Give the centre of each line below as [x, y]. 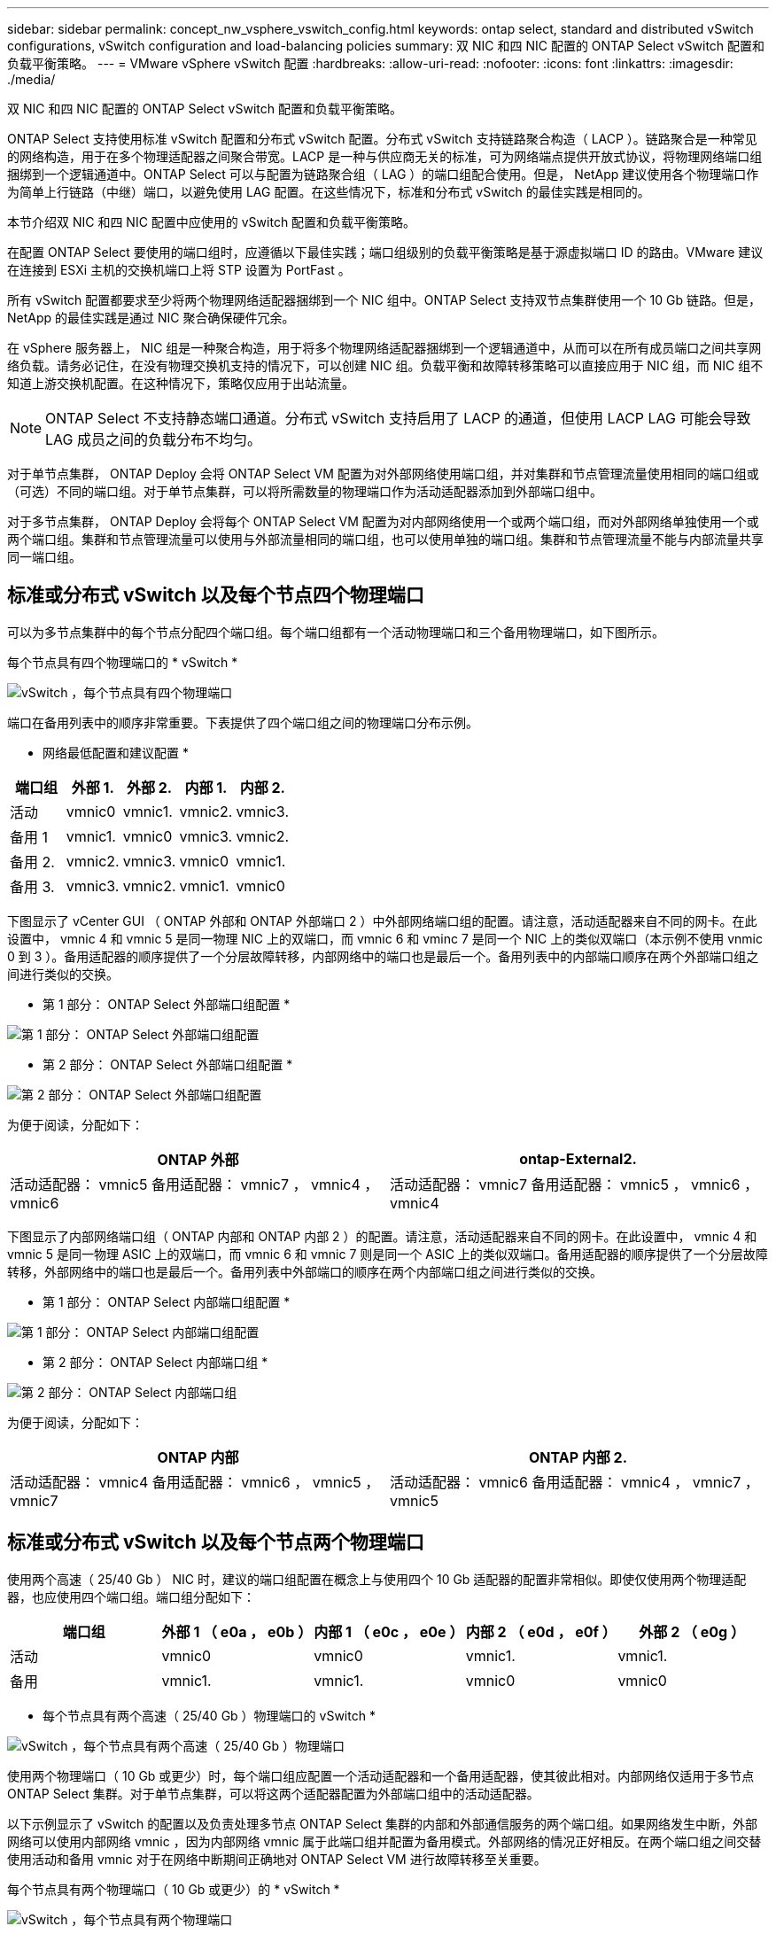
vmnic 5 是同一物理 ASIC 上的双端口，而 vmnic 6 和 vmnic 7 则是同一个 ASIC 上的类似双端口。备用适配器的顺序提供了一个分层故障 [388, 1254]
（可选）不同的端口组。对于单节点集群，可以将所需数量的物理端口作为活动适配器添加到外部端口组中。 [305, 491]
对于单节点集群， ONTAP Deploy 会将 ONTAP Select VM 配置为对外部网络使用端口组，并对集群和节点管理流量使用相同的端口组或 [383, 474]
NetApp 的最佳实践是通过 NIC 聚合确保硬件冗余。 [151, 318]
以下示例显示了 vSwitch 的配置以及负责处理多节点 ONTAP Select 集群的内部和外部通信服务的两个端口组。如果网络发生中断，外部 [383, 1823]
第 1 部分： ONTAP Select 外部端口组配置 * [167, 1004]
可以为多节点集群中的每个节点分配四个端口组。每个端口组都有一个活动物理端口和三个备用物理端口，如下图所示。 [336, 632]
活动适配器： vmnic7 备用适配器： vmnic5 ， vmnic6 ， [574, 1184]
